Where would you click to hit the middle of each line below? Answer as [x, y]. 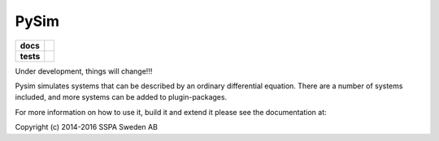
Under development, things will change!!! [84, 71]
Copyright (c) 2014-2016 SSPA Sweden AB [87, 127]
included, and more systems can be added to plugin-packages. [121, 97]
